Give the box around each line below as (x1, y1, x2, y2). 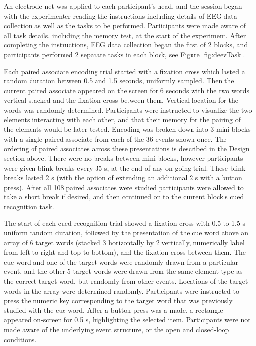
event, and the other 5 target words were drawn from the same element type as (4, 266, 243, 276)
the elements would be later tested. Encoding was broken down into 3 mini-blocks (4, 124, 251, 134)
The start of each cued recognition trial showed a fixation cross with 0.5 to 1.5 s (4, 218, 246, 228)
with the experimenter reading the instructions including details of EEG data (4, 10, 237, 21)
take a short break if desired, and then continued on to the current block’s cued (4, 192, 244, 202)
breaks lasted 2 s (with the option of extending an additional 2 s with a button (4, 172, 242, 183)
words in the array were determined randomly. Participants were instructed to (4, 285, 239, 296)
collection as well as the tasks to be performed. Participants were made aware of (4, 20, 246, 31)
